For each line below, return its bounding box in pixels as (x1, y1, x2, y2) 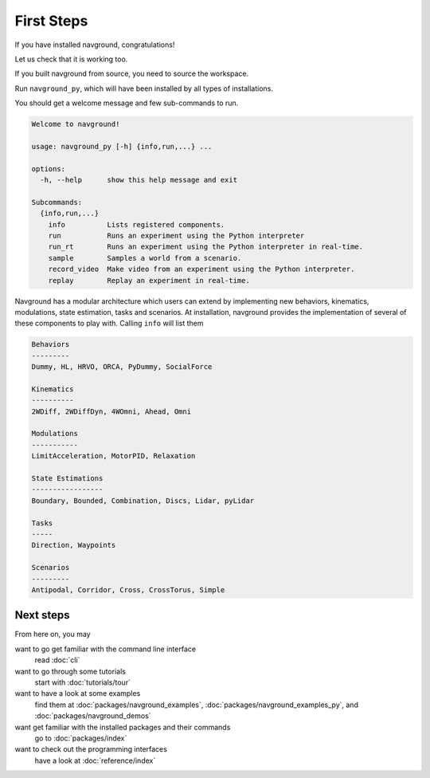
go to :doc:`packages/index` (34, 733, 127, 743)
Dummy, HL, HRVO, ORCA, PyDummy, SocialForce (31, 363, 213, 371)
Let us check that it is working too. (14, 54, 128, 64)
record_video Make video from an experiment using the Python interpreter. (48, 265, 355, 274)
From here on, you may (14, 630, 91, 639)
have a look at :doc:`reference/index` (34, 756, 156, 765)
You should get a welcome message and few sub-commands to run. (14, 98, 239, 108)
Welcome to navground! (31, 120, 120, 129)
